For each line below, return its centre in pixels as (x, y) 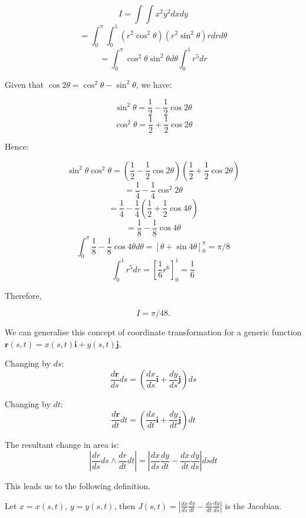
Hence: (17, 146)
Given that (24, 84)
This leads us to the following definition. (78, 486)
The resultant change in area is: (62, 444)
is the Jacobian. (253, 505)
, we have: (154, 84)
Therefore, (23, 295)
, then (125, 505)
